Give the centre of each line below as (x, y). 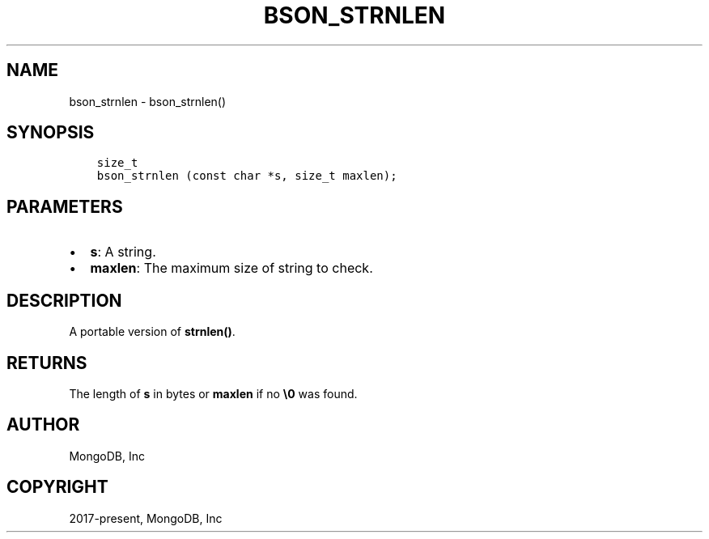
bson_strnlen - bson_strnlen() (148, 101)
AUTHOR (43, 425)
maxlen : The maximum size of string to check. (231, 268)
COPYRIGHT (57, 487)
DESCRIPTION (64, 300)
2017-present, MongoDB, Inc (146, 518)
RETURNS (47, 363)
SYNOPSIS (51, 133)
